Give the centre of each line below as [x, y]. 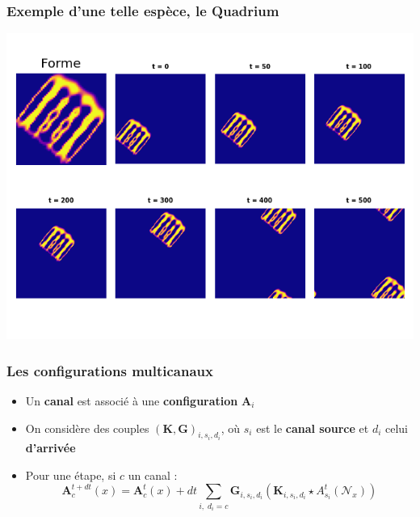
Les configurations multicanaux [110, 370]
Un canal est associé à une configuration [132, 401]
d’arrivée [50, 448]
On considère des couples [87, 428]
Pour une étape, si [71, 475]
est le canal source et [313, 428]
